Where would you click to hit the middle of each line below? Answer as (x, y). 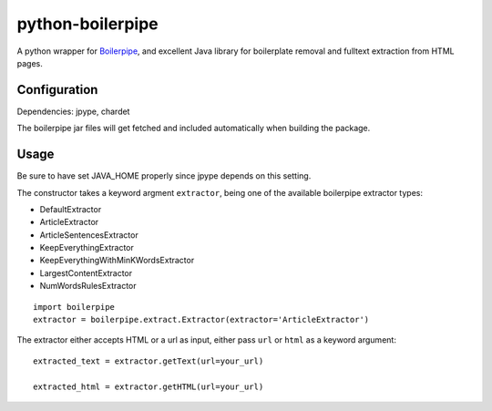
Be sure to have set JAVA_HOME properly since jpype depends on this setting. (164, 176)
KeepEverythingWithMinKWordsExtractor (117, 261)
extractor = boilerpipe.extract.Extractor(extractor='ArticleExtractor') (201, 320)
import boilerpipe (74, 307)
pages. (30, 63)
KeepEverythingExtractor (87, 248)
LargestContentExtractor (86, 272)
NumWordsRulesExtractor (88, 286)
